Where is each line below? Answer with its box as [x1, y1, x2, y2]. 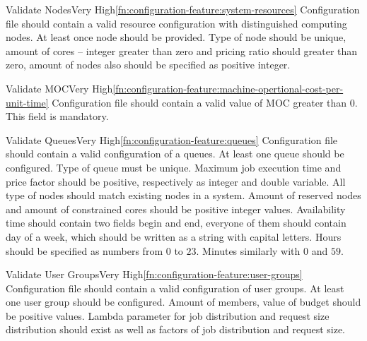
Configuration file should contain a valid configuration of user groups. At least [6, 280, 344, 295]
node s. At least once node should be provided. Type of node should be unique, [6, 30, 346, 44]
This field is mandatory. [6, 109, 109, 124]
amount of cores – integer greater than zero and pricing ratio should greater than [6, 43, 358, 58]
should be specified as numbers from [6, 243, 163, 258]
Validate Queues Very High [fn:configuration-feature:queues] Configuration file [6, 132, 338, 147]
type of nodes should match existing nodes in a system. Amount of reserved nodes [6, 188, 361, 203]
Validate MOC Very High [6, 80, 113, 95]
